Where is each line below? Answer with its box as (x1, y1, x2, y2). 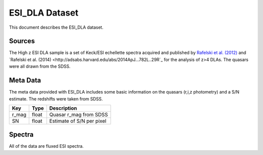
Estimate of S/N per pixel (49, 117, 107, 124)
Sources (9, 37, 35, 45)
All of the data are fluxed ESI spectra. (9, 143, 84, 149)
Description (49, 105, 77, 112)
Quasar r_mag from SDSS (49, 111, 108, 118)
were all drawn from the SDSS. (9, 63, 71, 69)
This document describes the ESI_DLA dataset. (9, 24, 104, 30)
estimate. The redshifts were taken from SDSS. (9, 96, 103, 102)
